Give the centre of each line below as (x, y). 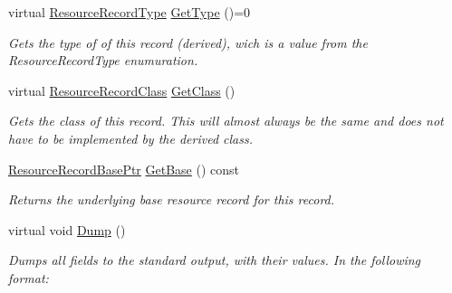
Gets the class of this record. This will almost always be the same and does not (226, 121)
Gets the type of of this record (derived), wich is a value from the (188, 42)
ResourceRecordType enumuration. (103, 60)
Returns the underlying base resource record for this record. (172, 199)
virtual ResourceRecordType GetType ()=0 (130, 12)
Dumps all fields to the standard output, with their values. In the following (215, 260)
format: (29, 277)
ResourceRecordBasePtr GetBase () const (124, 169)
